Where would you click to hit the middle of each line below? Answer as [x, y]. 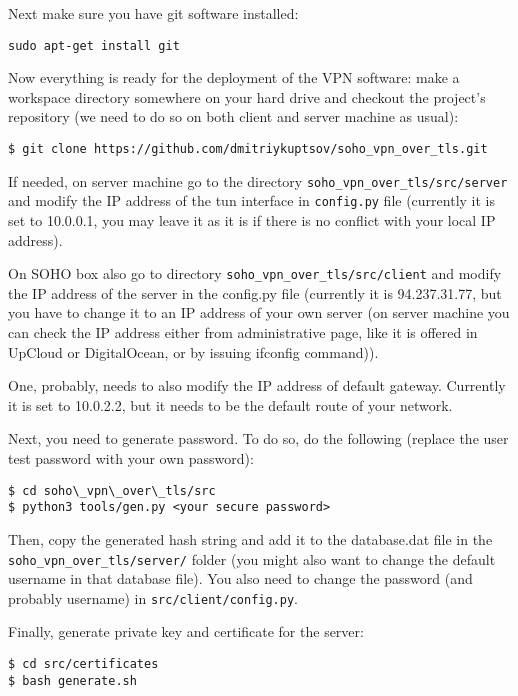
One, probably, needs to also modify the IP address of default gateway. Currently [257, 385]
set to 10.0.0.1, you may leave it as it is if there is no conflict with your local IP [252, 220]
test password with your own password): [131, 458]
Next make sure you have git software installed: [153, 13]
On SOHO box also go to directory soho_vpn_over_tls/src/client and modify [255, 273]
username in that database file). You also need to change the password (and [240, 578]
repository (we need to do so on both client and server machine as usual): [233, 116]
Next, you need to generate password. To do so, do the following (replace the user [258, 438]
